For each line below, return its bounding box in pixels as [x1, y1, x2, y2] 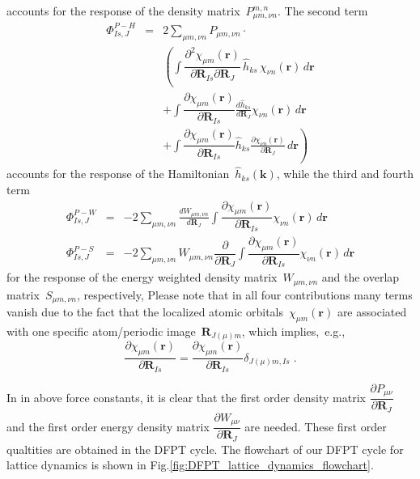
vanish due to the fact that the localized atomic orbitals [6, 303, 284, 320]
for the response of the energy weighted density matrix [6, 269, 278, 286]
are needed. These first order [244, 418, 387, 434]
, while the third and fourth [276, 165, 414, 182]
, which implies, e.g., [241, 322, 346, 339]
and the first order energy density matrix [6, 418, 210, 434]
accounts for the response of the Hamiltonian [6, 165, 230, 182]
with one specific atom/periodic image [6, 322, 196, 339]
